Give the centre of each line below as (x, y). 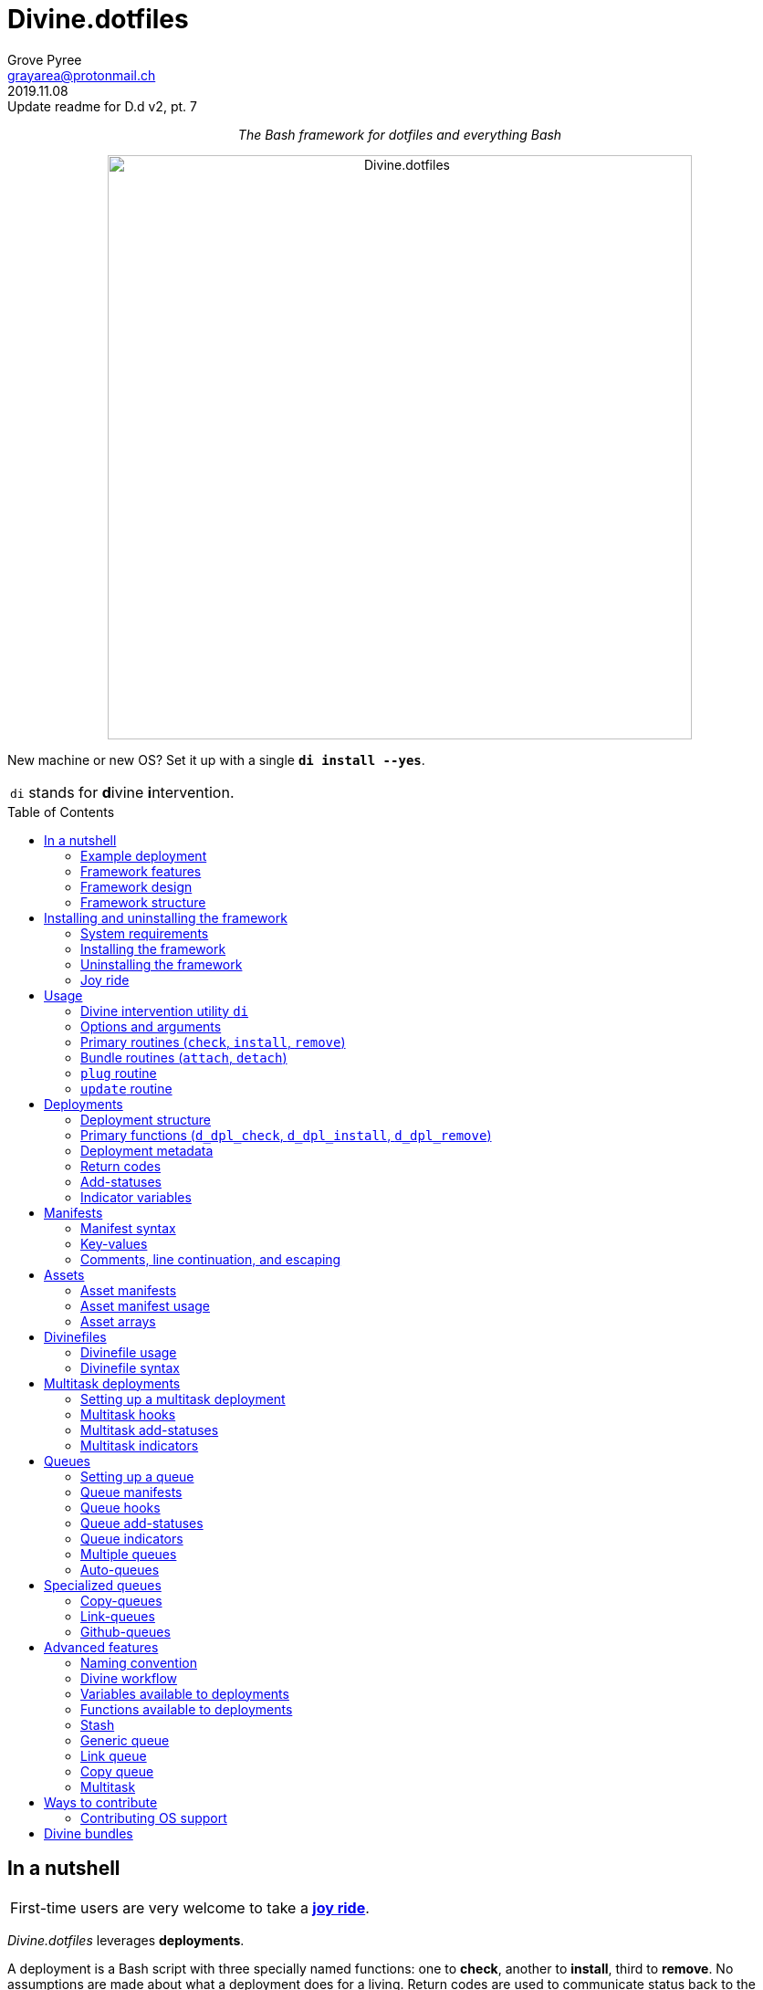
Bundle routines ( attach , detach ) (184, 1057)
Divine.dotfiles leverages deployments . (126, 1940)
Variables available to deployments (185, 1693)
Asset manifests (129, 1290)
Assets (64, 1274)
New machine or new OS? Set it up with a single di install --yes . (216, 759)
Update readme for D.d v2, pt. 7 (102, 106)
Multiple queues (129, 1554)
